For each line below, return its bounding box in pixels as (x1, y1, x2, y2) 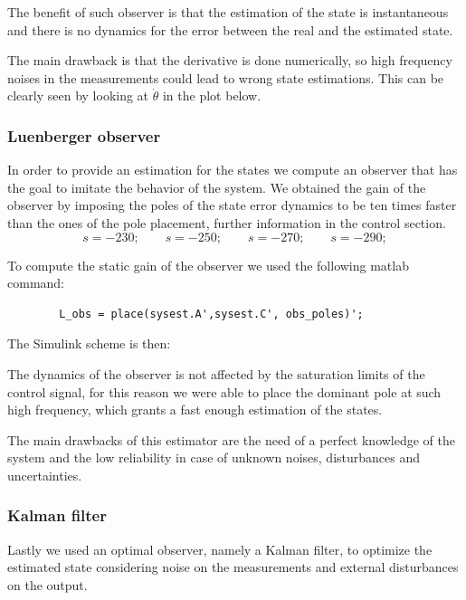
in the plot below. (162, 86, 262, 105)
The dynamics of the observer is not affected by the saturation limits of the (7, 364, 425, 383)
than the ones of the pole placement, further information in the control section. (7, 213, 446, 232)
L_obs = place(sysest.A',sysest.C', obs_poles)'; (59, 307, 364, 320)
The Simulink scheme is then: (7, 334, 171, 353)
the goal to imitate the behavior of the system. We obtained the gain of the (7, 177, 426, 196)
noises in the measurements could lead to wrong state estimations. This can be (7, 68, 444, 87)
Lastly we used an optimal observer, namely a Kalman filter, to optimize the (7, 539, 433, 558)
